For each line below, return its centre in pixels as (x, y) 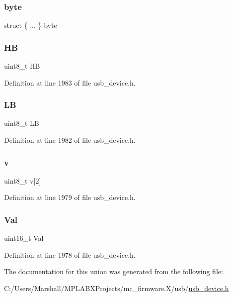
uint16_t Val (24, 238)
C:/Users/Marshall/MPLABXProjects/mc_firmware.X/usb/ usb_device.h (116, 288)
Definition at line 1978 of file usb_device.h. (70, 254)
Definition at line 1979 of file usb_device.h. (70, 197)
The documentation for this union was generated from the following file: (114, 271)
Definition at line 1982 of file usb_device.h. (70, 140)
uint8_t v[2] (23, 180)
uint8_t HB (22, 66)
